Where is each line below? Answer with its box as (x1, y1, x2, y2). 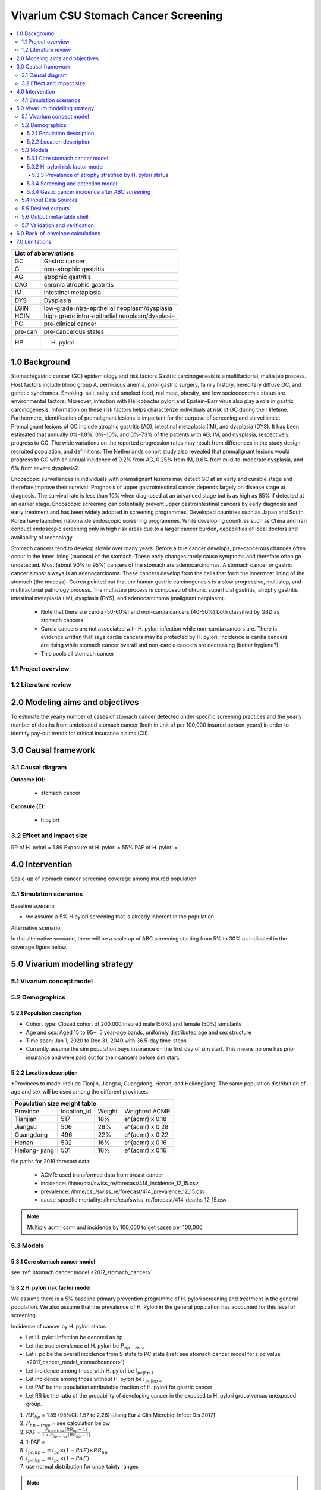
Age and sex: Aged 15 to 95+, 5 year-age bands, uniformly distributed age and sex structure (26, 1029, 252, 1036)
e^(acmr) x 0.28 (124, 1122, 169, 1131)
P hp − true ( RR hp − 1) (45, 1427, 87, 1433)
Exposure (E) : (11, 803, 45, 810)
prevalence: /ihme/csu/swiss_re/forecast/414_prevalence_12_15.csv (40, 1188, 205, 1195)
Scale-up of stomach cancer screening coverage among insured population (11, 875, 197, 882)
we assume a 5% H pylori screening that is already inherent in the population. (26, 913, 216, 920)
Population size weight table (14, 1099, 96, 1107)
